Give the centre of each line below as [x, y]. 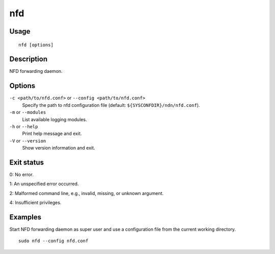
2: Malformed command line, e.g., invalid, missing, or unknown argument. [87, 193]
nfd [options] [36, 45]
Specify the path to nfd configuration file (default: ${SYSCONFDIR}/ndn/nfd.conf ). [111, 105]
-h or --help [24, 126]
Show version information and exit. [59, 148]
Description [29, 59]
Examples [25, 217]
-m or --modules [28, 112]
